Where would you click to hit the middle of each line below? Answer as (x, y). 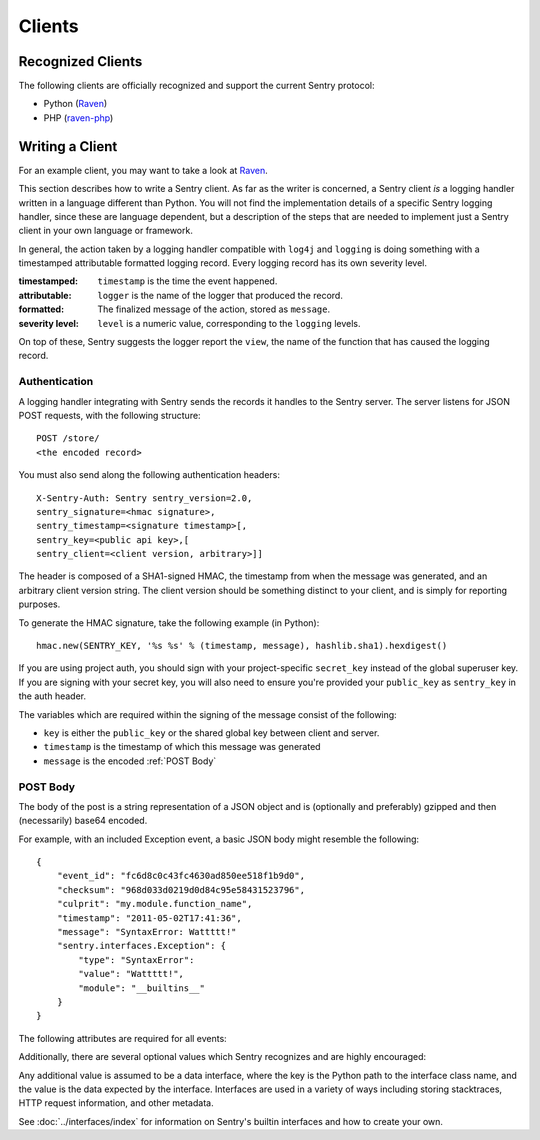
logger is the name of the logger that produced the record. (220, 295)
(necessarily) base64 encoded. (83, 821)
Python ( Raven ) (75, 104)
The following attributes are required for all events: (122, 1038)
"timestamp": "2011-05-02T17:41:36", (149, 918)
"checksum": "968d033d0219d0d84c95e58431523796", (180, 889)
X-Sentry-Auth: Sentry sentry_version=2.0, (144, 498)
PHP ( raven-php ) (78, 117)
